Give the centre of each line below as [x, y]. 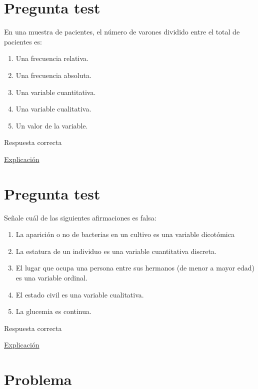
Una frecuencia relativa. [52, 58]
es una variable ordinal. [51, 277]
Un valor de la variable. [52, 125]
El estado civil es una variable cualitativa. [80, 294]
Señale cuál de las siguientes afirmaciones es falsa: [80, 217]
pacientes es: [23, 41]
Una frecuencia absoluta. [53, 75]
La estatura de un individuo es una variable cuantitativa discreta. [116, 251]
